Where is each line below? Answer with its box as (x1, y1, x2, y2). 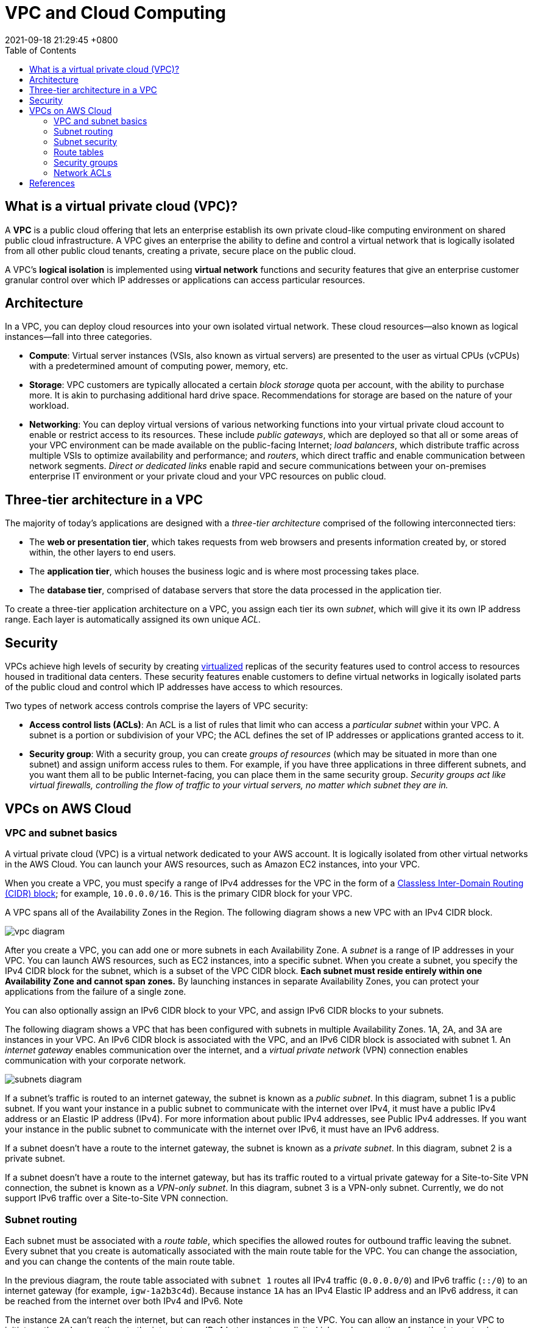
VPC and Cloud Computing (5, 2, 227, 23)
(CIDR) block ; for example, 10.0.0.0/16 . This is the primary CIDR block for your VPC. (5, 888, 353, 899)
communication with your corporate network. (5, 1055, 186, 1066)
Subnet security (54, 136, 118, 147)
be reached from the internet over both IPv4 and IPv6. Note (5, 1296, 243, 1307)
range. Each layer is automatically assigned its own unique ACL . (5, 614, 261, 625)
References (29, 177, 75, 188)
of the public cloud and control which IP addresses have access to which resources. (5, 682, 343, 693)
